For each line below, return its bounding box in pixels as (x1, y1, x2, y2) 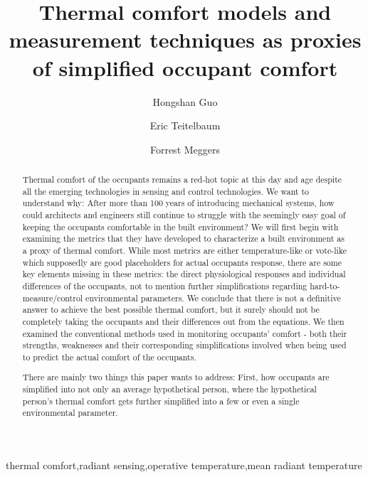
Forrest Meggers (149, 141, 221, 156)
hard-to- (310, 279, 340, 291)
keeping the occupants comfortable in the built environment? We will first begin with (22, 220, 339, 232)
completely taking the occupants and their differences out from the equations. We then (22, 315, 345, 327)
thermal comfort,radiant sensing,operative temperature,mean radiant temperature (6, 458, 362, 473)
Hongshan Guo (152, 94, 218, 109)
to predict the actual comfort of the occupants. (22, 350, 196, 363)
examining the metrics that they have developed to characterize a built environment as (22, 232, 345, 245)
